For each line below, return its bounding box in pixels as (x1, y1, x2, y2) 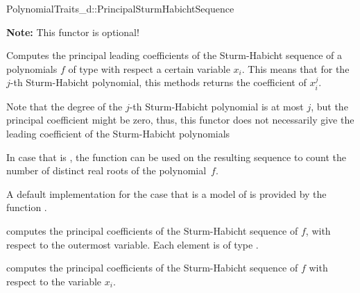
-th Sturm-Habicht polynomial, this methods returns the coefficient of (10, 75, 307, 90)
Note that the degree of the (6, 99, 123, 113)
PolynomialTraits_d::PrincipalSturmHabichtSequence (6, 1, 234, 15)
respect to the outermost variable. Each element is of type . (6, 237, 259, 251)
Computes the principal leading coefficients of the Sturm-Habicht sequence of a (6, 48, 343, 62)
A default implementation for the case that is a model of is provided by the (6, 186, 327, 201)
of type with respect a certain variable (68, 61, 230, 76)
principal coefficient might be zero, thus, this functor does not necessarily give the (6, 112, 354, 127)
